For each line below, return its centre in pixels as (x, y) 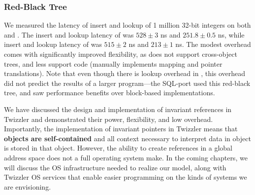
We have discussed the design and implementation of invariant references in (118, 109)
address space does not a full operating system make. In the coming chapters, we (126, 157)
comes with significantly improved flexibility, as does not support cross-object (121, 54)
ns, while (231, 34)
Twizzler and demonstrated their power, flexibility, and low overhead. (109, 119)
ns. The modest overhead (213, 44)
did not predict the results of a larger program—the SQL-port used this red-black (127, 83)
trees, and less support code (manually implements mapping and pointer (113, 63)
